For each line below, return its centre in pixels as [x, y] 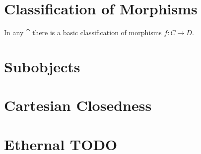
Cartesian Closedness [78, 105]
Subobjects [42, 66]
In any [14, 32]
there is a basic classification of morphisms [97, 32]
